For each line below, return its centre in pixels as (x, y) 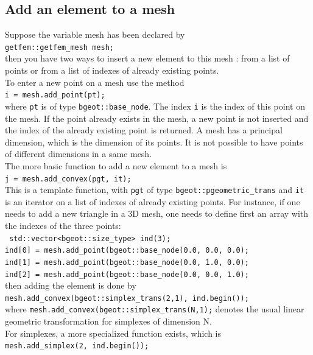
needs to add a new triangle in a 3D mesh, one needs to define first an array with (157, 213)
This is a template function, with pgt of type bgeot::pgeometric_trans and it (155, 190)
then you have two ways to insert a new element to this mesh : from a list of (147, 58)
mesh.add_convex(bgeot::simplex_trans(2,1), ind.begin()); (127, 298)
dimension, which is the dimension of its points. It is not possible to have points (154, 142)
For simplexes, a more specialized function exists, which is (113, 333)
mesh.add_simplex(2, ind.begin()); (77, 346)
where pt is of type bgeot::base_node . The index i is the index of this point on (155, 106)
